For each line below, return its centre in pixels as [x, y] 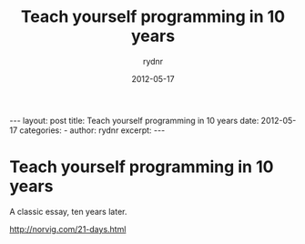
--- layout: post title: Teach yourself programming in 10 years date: [134, 120]
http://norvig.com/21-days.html [68, 229]
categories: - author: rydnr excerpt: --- [92, 130]
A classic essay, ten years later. [68, 211]
